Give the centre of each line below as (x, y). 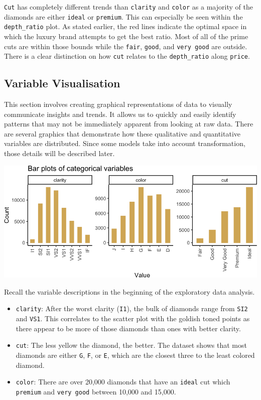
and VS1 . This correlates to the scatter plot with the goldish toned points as (133, 318)
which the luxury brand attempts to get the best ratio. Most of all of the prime (126, 36)
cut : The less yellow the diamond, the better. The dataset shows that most (131, 345)
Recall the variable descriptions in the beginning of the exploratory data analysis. (129, 291)
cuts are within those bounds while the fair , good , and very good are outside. (126, 46)
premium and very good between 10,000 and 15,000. (96, 391)
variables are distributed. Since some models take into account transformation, (125, 143)
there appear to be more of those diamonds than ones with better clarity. (128, 328)
